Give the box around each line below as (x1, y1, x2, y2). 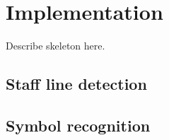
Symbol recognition (6, 114, 151, 136)
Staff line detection (6, 73, 147, 95)
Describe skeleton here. (6, 38, 105, 53)
